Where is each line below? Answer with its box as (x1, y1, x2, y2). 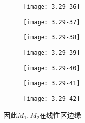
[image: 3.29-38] (23, 34, 80, 41)
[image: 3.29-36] (23, 3, 80, 10)
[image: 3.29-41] (23, 80, 80, 87)
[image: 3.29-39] (23, 49, 80, 56)
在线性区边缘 (39, 109, 81, 120)
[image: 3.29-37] (23, 18, 80, 26)
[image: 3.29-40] (23, 64, 80, 72)
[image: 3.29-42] (23, 95, 80, 102)
